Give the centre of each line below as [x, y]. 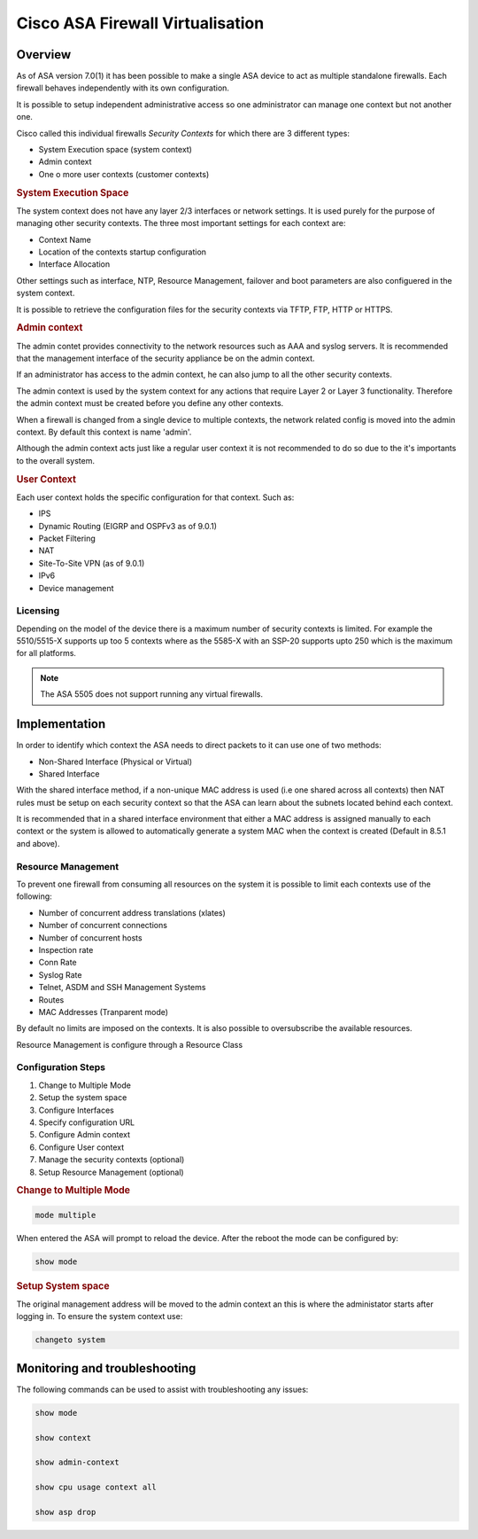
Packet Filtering [67, 538]
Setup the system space [83, 1098]
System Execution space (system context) [115, 150]
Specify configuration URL [87, 1122]
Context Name [65, 239]
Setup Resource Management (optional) [112, 1172]
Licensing [38, 611]
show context [63, 1437]
